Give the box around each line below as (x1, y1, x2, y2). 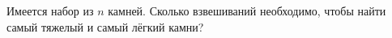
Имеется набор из (6, 2, 94, 19)
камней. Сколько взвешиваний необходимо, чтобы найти (108, 2, 386, 19)
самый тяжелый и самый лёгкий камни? (6, 18, 204, 35)
